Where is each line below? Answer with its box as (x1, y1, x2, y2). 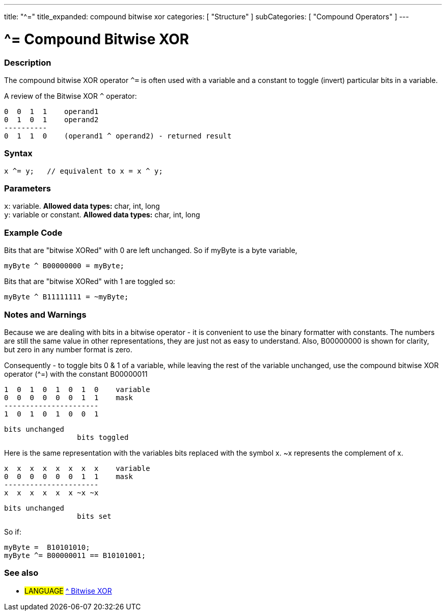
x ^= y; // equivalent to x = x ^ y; (4, 166, 163, 175)
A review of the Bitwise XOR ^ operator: (4, 91, 137, 100)
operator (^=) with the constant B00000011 (4, 369, 148, 378)
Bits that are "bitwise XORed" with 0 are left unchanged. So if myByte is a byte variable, (4, 246, 297, 255)
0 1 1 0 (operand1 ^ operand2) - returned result (4, 131, 232, 140)
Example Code (4, 227, 63, 238)
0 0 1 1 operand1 (4, 107, 99, 116)
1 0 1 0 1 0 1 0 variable (4, 385, 150, 394)
